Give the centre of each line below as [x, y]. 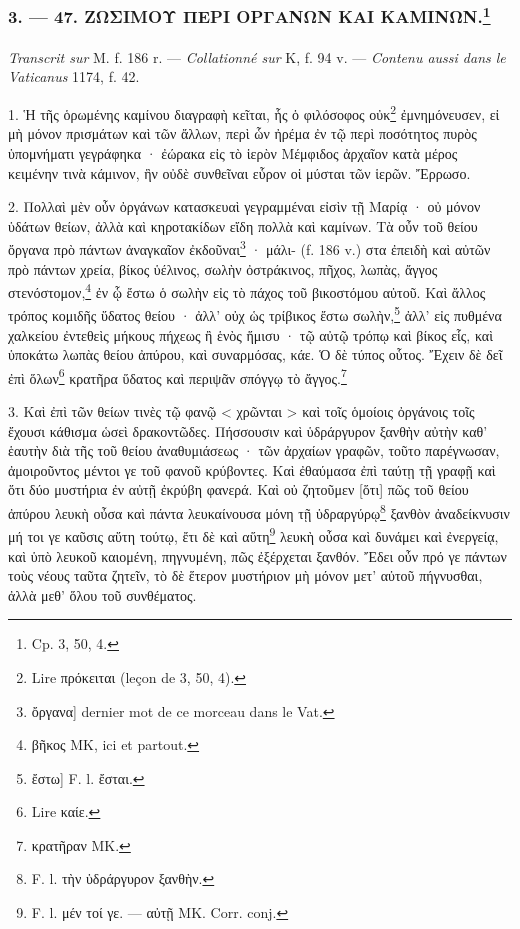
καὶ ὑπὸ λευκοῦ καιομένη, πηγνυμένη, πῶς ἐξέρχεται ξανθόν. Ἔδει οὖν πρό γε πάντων [257, 555]
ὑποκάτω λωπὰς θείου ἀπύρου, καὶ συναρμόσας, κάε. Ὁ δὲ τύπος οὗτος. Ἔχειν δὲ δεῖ [255, 354]
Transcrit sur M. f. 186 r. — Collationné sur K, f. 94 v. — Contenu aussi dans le [257, 56]
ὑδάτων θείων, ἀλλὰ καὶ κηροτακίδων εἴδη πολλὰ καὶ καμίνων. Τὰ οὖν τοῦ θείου [243, 225]
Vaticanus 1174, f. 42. [74, 76]
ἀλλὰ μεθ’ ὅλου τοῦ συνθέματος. [102, 594]
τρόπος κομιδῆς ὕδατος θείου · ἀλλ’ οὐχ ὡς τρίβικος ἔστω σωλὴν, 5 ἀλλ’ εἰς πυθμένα [255, 314]
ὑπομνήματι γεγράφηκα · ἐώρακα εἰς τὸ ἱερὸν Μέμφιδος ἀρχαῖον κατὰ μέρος [233, 152]
